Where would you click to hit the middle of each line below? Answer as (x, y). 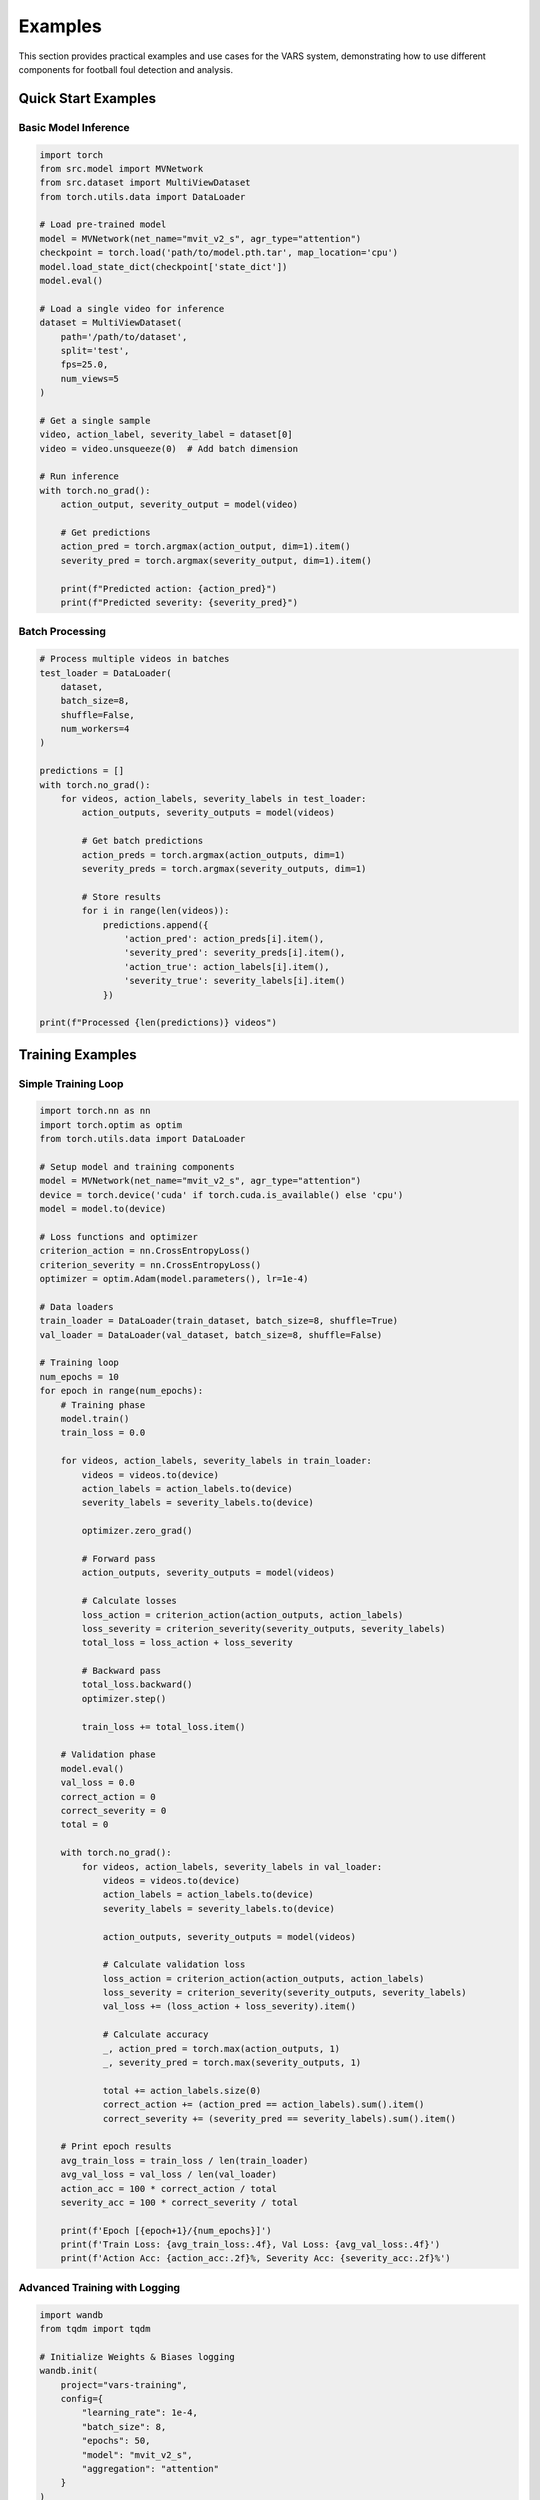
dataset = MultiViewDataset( (111, 323)
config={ (82, 2398)
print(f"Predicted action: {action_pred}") (168, 588)
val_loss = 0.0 (97, 1783)
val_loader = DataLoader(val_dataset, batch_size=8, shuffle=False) (211, 1334)
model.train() (95, 1419)
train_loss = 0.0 (103, 1433)
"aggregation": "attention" (150, 2468)
